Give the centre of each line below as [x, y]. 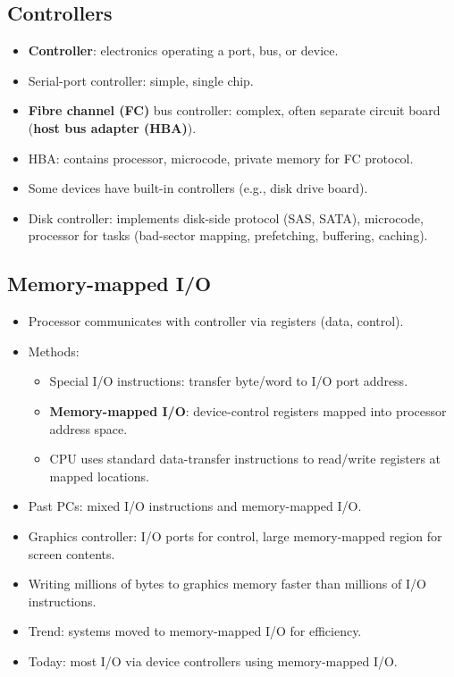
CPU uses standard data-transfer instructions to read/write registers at [245, 459]
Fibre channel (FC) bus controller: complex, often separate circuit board [234, 110]
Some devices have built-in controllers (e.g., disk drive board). [198, 188]
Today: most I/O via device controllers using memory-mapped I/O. [213, 660]
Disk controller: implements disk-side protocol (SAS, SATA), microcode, [226, 217]
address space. [88, 428]
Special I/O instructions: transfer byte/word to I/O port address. [229, 381]
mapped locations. [99, 476]
